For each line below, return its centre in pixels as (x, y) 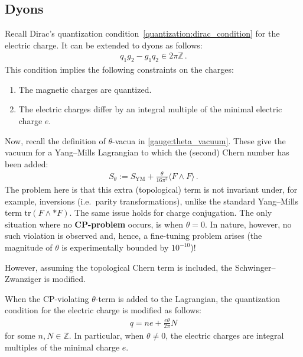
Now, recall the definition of (55, 140)
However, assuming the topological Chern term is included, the (119, 267)
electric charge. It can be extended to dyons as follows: (104, 45)
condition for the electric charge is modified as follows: (103, 310)
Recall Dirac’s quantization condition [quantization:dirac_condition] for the (142, 33)
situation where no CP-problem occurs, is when (94, 224)
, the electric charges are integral (225, 335)
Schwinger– (255, 267)
